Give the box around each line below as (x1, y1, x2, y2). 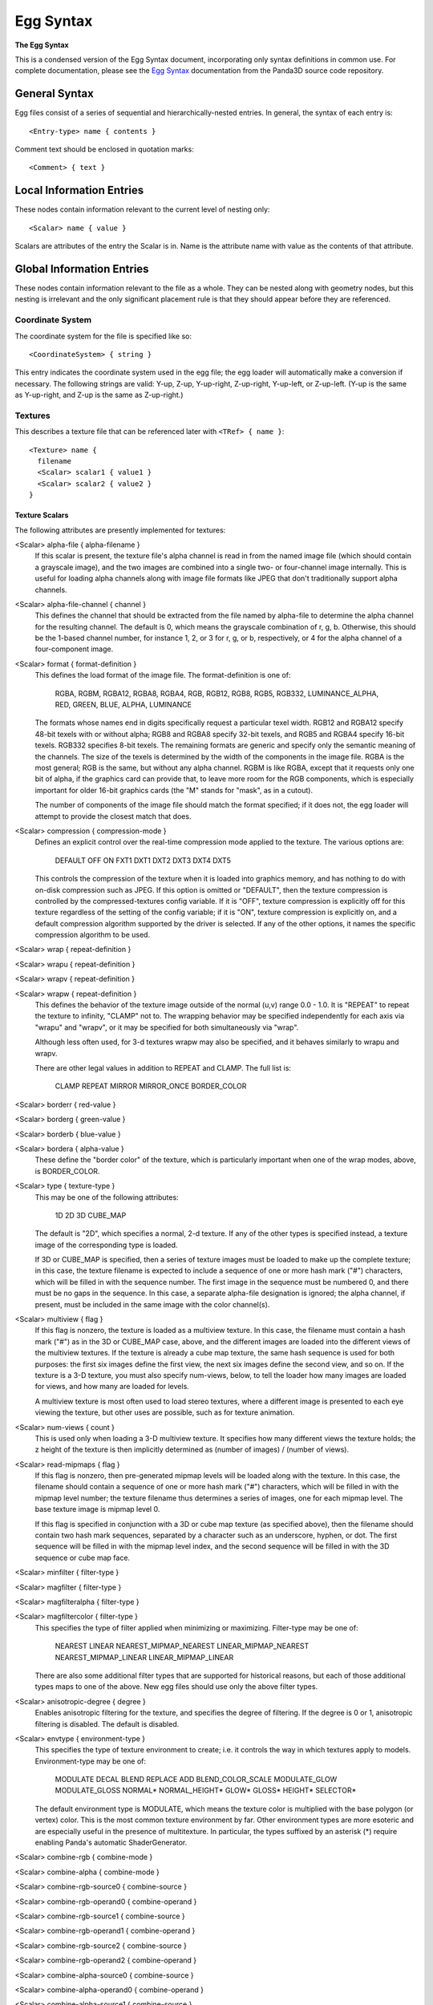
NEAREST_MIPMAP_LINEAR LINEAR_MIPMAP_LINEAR (55, 1652, 234, 1662)
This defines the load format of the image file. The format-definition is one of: (34, 670, 291, 680)
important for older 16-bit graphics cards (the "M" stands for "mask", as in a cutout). (34, 785, 313, 795)
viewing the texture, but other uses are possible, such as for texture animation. (34, 1408, 295, 1417)
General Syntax (14, 87, 94, 100)
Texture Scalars (14, 510, 69, 520)
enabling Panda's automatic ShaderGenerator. (34, 1837, 188, 1848)
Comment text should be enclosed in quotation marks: (14, 144, 194, 154)
